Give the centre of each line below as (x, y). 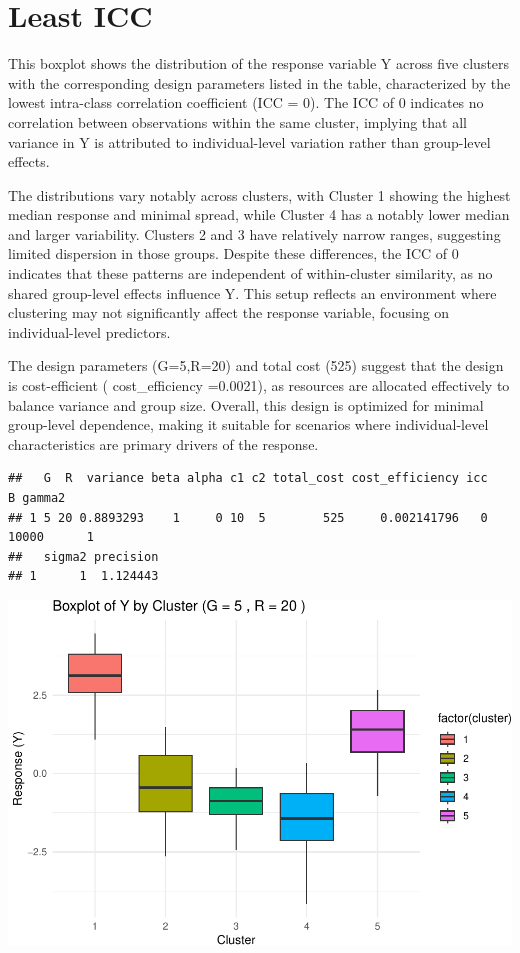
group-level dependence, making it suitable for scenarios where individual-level (248, 424)
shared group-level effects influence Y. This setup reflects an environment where (252, 292)
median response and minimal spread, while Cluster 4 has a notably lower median (259, 214)
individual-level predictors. (89, 331)
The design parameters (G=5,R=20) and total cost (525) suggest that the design (256, 365)
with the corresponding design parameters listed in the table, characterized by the (259, 82)
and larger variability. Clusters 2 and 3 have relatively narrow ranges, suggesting (254, 233)
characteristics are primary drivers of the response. (163, 443)
